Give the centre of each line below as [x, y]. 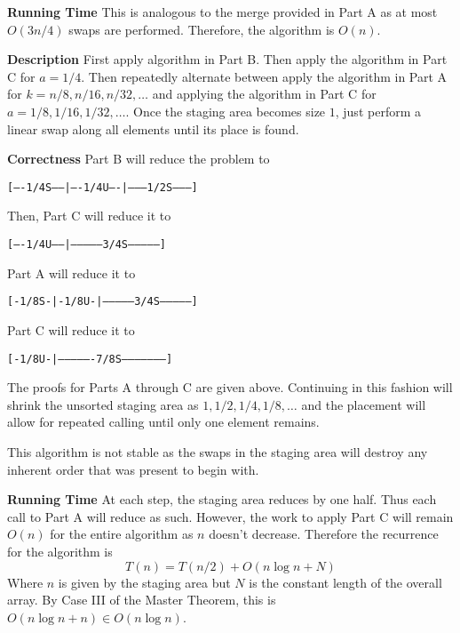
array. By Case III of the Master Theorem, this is [142, 600]
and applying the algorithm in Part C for [264, 94]
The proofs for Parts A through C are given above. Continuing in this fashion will [230, 387]
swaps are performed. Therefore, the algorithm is [202, 29]
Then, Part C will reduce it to [89, 216]
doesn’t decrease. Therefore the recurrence [324, 534]
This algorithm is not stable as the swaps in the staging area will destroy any [218, 451]
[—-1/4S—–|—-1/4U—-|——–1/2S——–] [103, 187]
